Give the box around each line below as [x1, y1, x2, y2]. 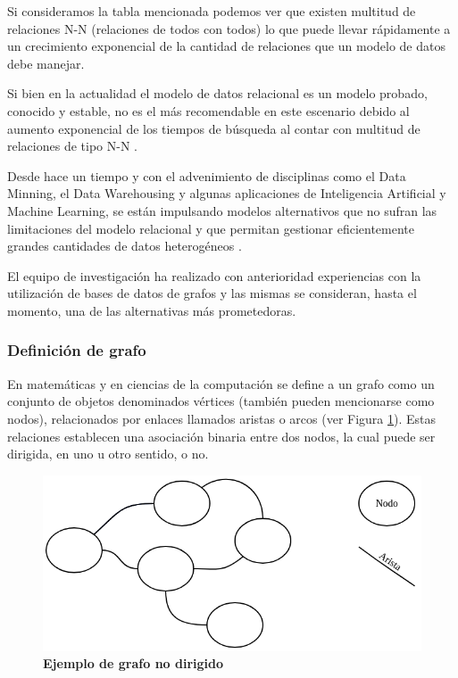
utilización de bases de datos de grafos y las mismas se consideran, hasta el [7, 284, 417, 302]
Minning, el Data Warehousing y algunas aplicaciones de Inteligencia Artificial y [7, 184, 446, 203]
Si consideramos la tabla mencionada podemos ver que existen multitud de [7, 2, 416, 20]
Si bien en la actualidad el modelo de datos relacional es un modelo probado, [7, 84, 428, 103]
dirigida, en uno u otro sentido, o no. [7, 444, 209, 463]
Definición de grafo [7, 339, 146, 361]
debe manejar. [7, 54, 85, 72]
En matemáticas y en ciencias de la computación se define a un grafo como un [7, 374, 435, 393]
